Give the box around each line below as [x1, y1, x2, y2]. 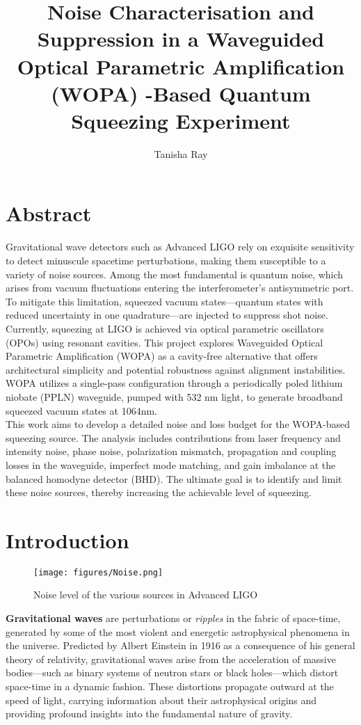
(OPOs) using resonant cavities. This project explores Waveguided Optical [6, 335, 323, 349]
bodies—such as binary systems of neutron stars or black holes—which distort [6, 665, 339, 680]
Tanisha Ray [154, 146, 208, 161]
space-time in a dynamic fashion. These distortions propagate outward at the [6, 679, 334, 694]
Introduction [6, 525, 129, 554]
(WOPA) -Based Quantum [51, 79, 311, 107]
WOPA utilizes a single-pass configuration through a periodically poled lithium [6, 376, 343, 390]
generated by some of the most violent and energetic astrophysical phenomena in [6, 624, 350, 639]
